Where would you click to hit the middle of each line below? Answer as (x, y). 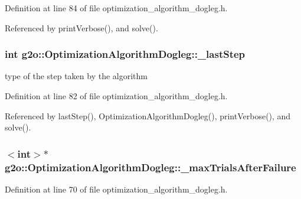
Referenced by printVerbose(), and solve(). (81, 27)
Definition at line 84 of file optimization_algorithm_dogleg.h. (116, 8)
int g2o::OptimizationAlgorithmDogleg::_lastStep (125, 54)
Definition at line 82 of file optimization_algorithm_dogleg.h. (116, 96)
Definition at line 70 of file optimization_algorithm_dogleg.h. (116, 189)
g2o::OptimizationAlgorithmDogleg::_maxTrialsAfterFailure (150, 167)
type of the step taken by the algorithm (76, 76)
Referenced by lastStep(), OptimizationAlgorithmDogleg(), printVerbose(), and (148, 115)
